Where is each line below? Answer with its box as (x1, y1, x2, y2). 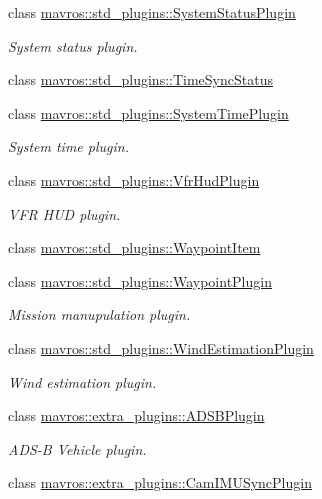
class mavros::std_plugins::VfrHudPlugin (8, 169, 260, 190)
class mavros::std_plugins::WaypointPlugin (8, 270, 272, 291)
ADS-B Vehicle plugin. (8, 438, 147, 459)
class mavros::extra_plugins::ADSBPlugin (8, 405, 265, 426)
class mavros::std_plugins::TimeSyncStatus (8, 69, 273, 90)
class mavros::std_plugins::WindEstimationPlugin (8, 337, 314, 358)
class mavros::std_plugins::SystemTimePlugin (8, 102, 289, 123)
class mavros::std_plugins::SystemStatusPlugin (8, 2, 296, 22)
